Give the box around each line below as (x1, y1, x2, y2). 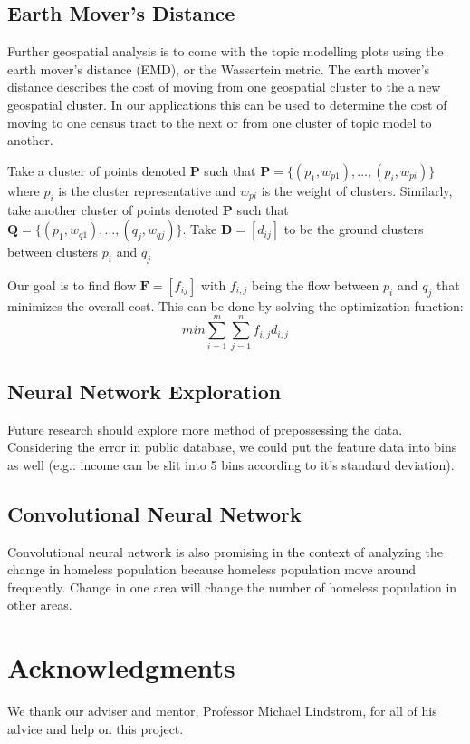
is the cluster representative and (58, 181, 236, 200)
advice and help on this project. (7, 719, 184, 738)
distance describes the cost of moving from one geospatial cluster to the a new (7, 77, 441, 96)
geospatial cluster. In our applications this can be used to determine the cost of (7, 94, 447, 113)
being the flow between (251, 275, 379, 294)
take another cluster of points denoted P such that (7, 200, 289, 219)
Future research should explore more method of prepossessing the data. (7, 419, 403, 438)
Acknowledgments (7, 649, 235, 686)
